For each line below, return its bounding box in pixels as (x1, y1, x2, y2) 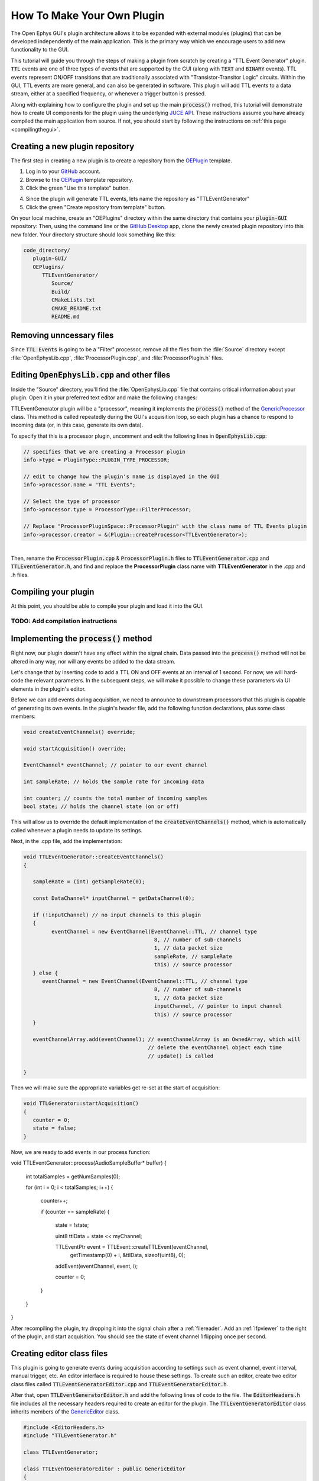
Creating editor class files (11, 1348, 108, 1358)
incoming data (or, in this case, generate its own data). (11, 421, 144, 429)
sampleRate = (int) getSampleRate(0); (32, 879, 145, 885)
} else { (32, 969, 58, 976)
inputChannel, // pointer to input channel (154, 1003, 282, 1009)
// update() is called (148, 1052, 214, 1059)
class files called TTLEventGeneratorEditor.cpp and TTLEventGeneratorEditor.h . (11, 1380, 229, 1387)
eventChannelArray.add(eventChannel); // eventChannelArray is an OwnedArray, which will (32, 1036, 301, 1043)
